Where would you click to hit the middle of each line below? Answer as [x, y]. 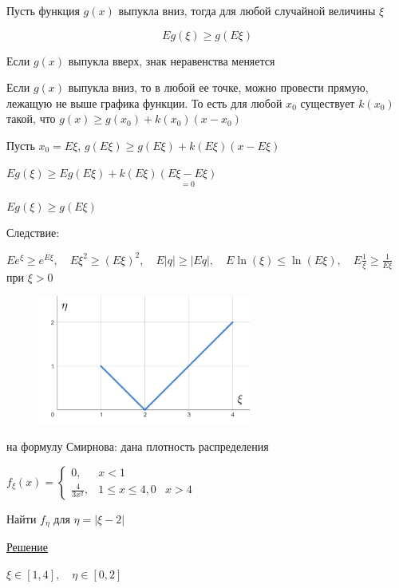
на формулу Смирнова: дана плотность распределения [138, 446]
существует [328, 103]
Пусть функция [43, 10]
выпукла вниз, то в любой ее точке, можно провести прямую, [218, 87]
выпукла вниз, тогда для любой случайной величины [247, 10]
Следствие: [33, 233]
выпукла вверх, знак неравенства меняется [172, 60]
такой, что [31, 118]
